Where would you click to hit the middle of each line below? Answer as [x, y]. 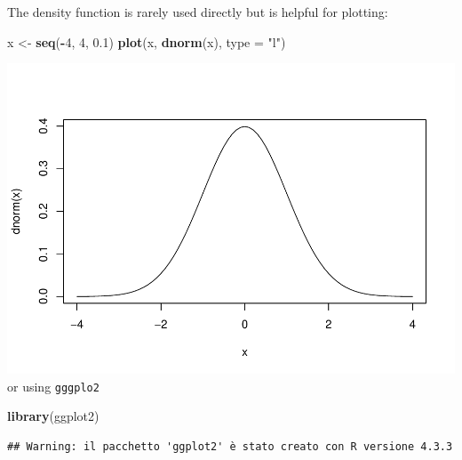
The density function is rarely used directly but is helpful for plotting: [198, 12]
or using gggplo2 [53, 386]
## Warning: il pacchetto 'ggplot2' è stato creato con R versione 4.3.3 [230, 446]
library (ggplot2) [53, 416]
